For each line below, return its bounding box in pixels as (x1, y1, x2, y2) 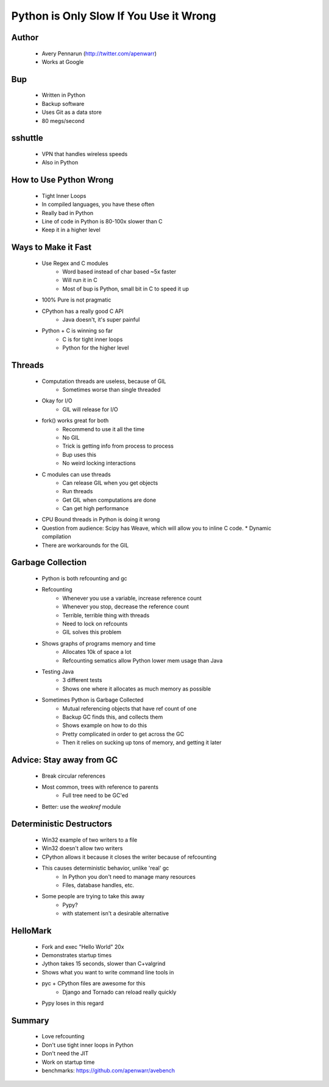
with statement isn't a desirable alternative (62, 910, 169, 917)
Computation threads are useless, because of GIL (41, 378, 167, 385)
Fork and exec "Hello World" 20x (41, 943, 124, 950)
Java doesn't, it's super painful (62, 316, 140, 323)
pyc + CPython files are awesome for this (41, 980, 146, 987)
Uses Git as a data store (41, 108, 102, 116)
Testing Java (41, 667, 74, 675)
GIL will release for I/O (62, 406, 118, 413)
